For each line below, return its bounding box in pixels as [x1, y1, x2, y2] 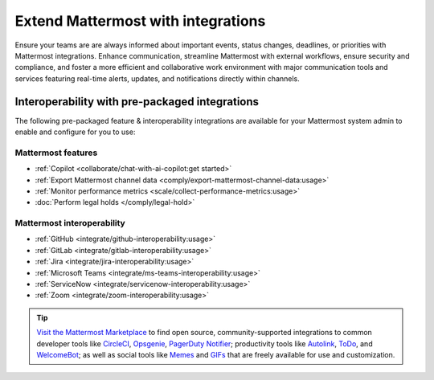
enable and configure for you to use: [14, 127, 136, 137]
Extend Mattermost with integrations [14, 12, 266, 30]
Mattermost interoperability [14, 218, 126, 229]
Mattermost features [14, 147, 98, 158]
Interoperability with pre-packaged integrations [14, 95, 260, 108]
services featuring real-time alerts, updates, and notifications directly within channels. [14, 73, 301, 84]
